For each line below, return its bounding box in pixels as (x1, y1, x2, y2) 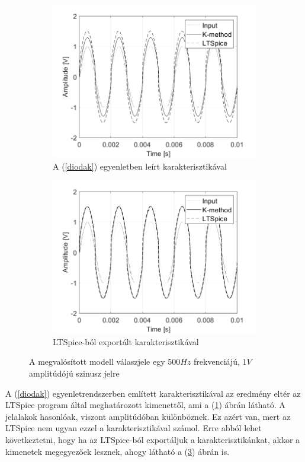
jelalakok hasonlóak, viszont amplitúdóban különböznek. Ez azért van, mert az (5, 410, 291, 422)
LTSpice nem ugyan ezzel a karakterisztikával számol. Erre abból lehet (5, 422, 262, 434)
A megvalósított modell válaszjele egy (29, 355, 165, 368)
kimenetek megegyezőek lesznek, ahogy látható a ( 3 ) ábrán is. (5, 445, 230, 457)
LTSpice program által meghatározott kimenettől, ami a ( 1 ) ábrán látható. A (5, 399, 285, 411)
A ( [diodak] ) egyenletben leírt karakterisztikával (53, 160, 227, 172)
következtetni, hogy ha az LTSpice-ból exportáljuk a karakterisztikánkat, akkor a (5, 433, 300, 445)
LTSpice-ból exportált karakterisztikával (53, 335, 199, 348)
